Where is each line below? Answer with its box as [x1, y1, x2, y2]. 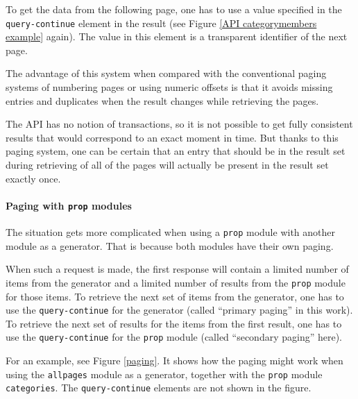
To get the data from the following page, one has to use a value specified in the [6, 2, 342, 16]
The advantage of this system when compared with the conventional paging [6, 66, 327, 80]
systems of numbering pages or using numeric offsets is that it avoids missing [6, 80, 333, 94]
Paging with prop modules [6, 198, 132, 212]
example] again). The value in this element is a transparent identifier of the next [6, 29, 348, 44]
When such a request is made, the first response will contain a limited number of [6, 262, 349, 276]
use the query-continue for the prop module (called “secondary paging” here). [6, 330, 342, 344]
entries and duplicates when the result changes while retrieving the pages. [6, 93, 319, 108]
